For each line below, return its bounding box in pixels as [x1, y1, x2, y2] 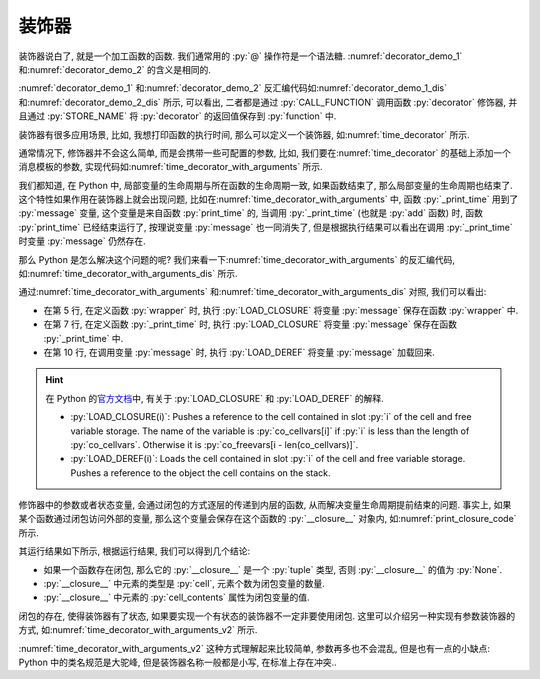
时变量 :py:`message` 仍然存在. [18, 235, 146, 247]
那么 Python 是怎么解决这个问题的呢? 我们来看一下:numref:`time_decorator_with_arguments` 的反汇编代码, [18, 253, 455, 265]
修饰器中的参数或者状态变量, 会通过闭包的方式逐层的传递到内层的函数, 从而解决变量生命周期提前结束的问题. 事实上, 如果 [18, 499, 512, 511]
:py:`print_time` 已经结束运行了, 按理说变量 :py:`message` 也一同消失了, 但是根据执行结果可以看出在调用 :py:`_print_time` [18, 221, 514, 233]
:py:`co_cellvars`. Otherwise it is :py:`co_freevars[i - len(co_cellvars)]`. [70, 438, 359, 450]
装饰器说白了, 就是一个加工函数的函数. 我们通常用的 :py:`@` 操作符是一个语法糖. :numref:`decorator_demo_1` [18, 50, 463, 62]
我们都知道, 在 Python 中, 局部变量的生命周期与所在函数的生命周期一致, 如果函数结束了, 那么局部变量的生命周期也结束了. [18, 179, 514, 191]
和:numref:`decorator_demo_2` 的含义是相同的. [18, 63, 212, 75]
